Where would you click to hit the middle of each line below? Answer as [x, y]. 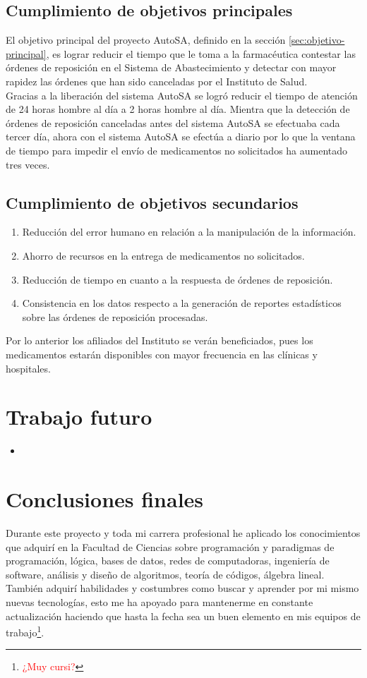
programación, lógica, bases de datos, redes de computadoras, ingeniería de [168, 561]
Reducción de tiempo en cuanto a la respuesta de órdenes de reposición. [178, 279]
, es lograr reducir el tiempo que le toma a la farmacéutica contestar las [201, 53]
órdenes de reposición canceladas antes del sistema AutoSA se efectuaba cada [173, 122]
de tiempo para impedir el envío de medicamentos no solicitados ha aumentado [177, 150]
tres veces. [28, 164]
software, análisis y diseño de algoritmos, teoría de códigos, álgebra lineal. [165, 574]
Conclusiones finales [105, 499]
